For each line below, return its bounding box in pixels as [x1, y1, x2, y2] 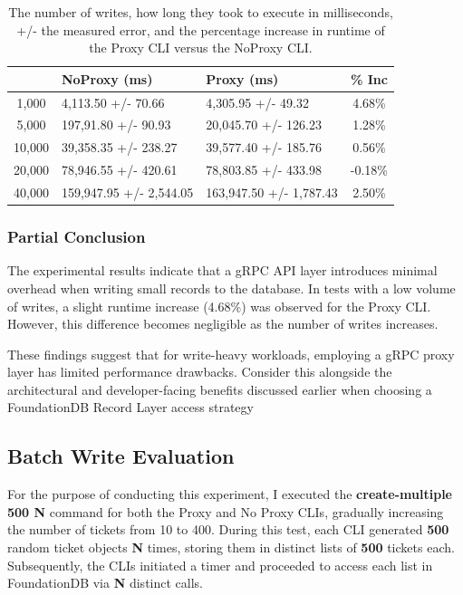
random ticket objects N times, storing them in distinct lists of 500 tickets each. [7, 538, 455, 557]
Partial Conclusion [7, 226, 146, 248]
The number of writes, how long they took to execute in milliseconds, [8, 3, 393, 21]
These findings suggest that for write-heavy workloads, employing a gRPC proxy [7, 344, 455, 363]
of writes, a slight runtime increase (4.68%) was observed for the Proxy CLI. [7, 296, 431, 315]
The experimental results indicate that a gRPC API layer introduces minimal [7, 261, 438, 280]
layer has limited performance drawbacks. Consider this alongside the [7, 362, 392, 381]
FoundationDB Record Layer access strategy [7, 398, 254, 417]
